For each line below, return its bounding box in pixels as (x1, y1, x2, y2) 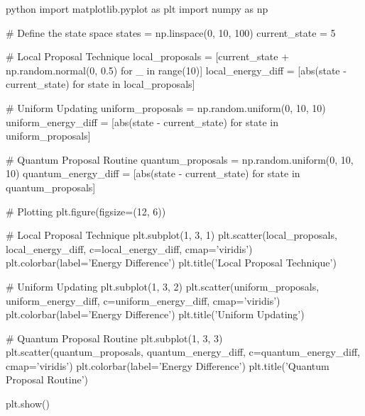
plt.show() (6, 396, 50, 411)
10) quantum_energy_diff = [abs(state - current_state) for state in (6, 166, 300, 181)
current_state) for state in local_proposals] (6, 77, 195, 91)
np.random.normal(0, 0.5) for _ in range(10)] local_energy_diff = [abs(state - (6, 62, 347, 77)
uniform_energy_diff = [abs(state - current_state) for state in (6, 114, 278, 129)
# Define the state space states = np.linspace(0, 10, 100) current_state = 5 (6, 25, 336, 40)
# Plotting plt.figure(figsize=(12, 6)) (6, 203, 166, 218)
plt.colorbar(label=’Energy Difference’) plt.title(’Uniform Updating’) (6, 307, 305, 322)
